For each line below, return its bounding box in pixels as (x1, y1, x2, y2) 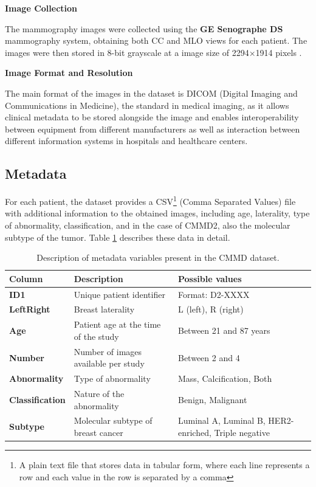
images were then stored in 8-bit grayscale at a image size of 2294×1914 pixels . (5, 46, 302, 58)
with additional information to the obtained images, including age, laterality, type (5, 207, 310, 219)
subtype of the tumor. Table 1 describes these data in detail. (5, 230, 230, 243)
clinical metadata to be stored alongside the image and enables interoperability (5, 111, 299, 123)
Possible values (177, 272, 242, 285)
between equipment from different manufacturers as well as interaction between (5, 122, 300, 135)
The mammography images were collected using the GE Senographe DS (5, 22, 283, 35)
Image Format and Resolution (5, 66, 133, 79)
